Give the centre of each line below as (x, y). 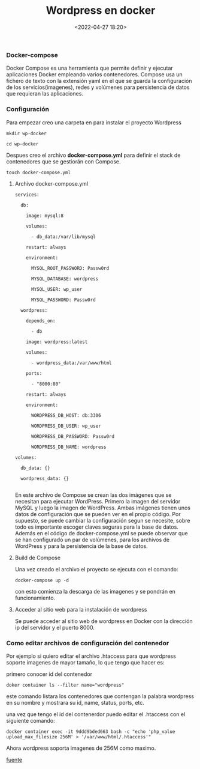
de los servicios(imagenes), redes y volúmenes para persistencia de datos (98, 87)
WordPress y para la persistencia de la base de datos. (81, 546)
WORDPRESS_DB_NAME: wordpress (69, 447)
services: (27, 195)
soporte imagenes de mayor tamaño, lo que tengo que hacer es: (85, 662)
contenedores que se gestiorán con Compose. (63, 161)
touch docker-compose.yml (38, 172)
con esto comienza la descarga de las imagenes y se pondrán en (95, 591)
